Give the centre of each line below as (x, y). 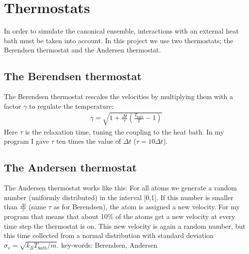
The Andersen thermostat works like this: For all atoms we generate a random (120, 188)
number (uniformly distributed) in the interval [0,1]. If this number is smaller (119, 197)
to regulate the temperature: (71, 106)
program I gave (26, 141)
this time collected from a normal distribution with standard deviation (109, 235)
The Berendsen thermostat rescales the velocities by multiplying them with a (118, 96)
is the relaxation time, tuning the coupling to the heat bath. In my (124, 131)
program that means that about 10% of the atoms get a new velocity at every (120, 216)
